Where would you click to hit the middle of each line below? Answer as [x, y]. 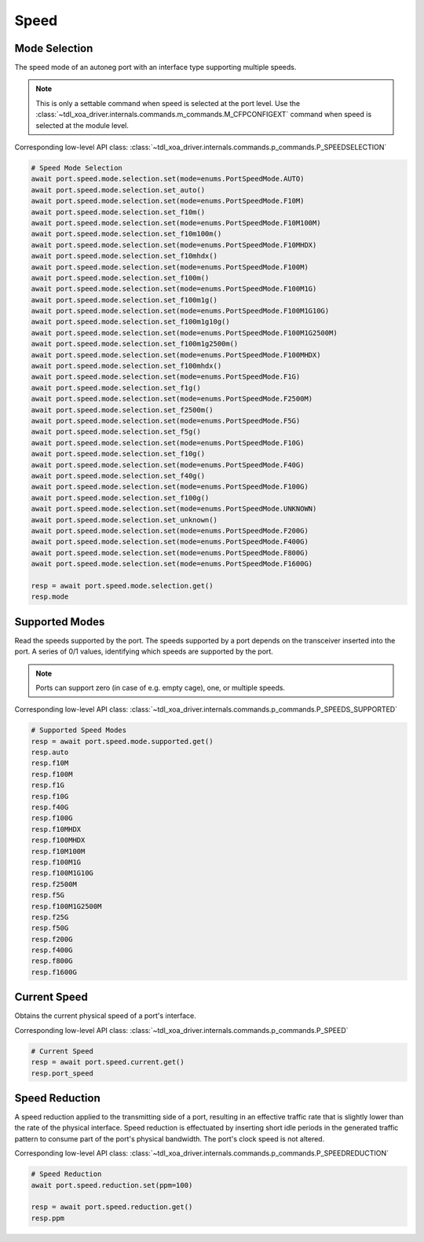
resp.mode [50, 597]
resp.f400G [52, 950]
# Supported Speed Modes [79, 730]
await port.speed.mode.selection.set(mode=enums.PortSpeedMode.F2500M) [172, 399]
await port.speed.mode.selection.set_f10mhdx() [124, 256]
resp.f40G [50, 808]
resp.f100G [52, 818]
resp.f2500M [54, 884]
